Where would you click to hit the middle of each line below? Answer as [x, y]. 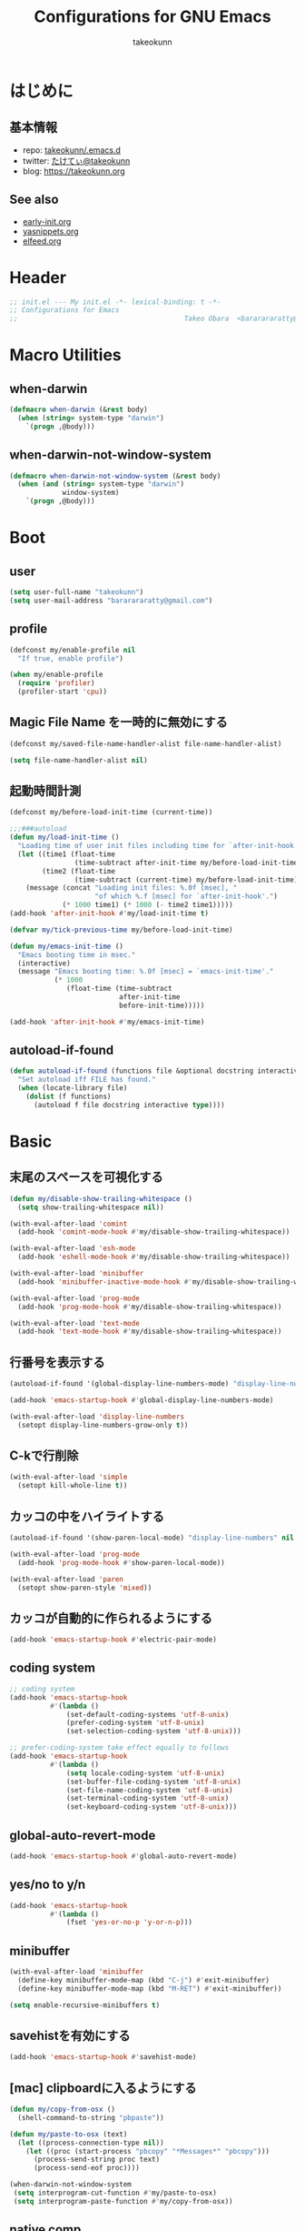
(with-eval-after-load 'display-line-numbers [97, 1417]
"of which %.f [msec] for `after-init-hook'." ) [187, 897]
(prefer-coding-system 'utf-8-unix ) [136, 1723]
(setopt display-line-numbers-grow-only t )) [103, 1425]
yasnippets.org [50, 231]
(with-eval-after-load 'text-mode [75, 1323]
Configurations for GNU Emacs [152, 17]
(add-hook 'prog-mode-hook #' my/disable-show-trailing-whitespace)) [150, 1307]
